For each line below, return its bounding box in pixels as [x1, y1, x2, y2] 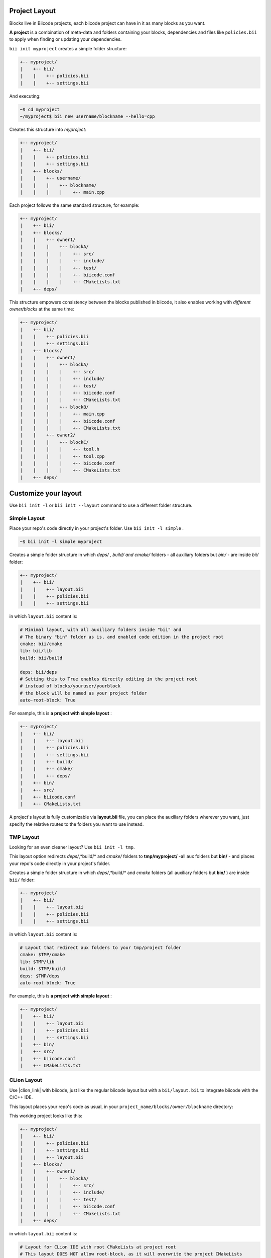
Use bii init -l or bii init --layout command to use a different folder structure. [9, 502, 193, 508]
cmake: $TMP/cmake [20, 952, 65, 958]
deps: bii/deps [20, 669, 57, 675]
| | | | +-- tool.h [20, 446, 100, 452]
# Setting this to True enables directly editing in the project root [20, 676, 198, 682]
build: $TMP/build [20, 966, 65, 972]
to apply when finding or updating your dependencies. [9, 36, 122, 42]
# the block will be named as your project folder [20, 690, 148, 696]
